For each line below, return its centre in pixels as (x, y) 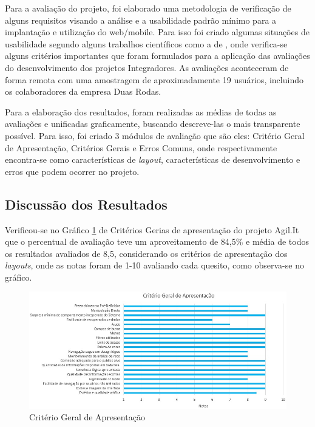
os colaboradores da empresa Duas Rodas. (83, 91)
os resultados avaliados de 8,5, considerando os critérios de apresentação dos (146, 253)
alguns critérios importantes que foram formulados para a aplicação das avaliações (157, 56)
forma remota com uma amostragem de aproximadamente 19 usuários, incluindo (154, 79)
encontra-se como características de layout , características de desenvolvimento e (153, 159)
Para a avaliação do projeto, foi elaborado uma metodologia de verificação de (148, 8)
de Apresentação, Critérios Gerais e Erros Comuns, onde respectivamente (141, 147)
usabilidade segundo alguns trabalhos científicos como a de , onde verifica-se (146, 43)
